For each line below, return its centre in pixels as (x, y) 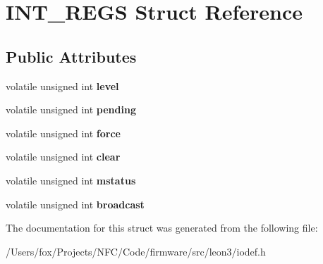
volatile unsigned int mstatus (71, 180)
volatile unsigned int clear (63, 157)
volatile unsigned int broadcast (75, 204)
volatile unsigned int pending (71, 109)
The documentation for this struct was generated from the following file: (162, 228)
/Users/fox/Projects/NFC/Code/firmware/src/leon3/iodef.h (136, 251)
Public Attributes (71, 56)
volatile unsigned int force (63, 133)
